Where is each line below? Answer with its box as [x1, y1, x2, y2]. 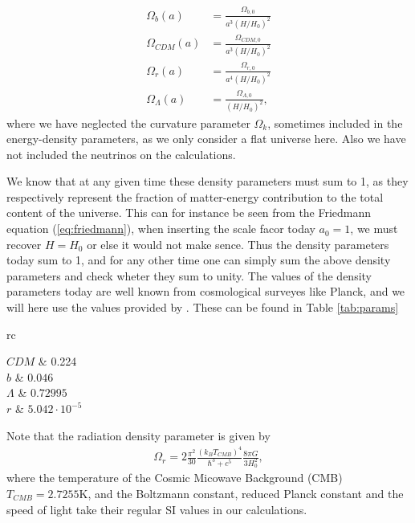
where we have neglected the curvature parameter [6, 114, 250, 131]
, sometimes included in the [267, 114, 403, 131]
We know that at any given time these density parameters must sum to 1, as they [6, 173, 409, 190]
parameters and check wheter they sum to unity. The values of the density [6, 267, 372, 284]
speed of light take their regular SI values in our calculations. [6, 501, 307, 517]
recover [6, 235, 42, 252]
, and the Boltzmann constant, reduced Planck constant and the [87, 484, 404, 501]
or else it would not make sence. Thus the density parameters [87, 235, 389, 252]
